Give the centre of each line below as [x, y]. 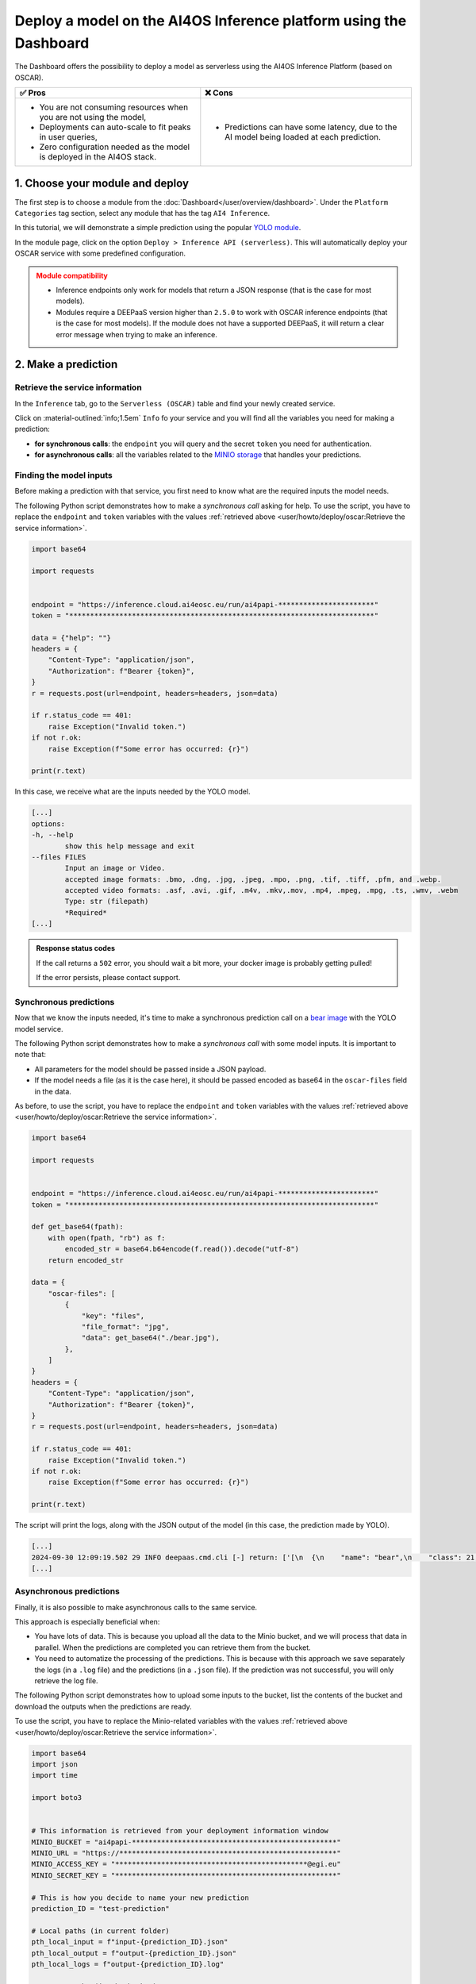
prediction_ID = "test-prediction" [100, 1909]
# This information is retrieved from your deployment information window [180, 1831]
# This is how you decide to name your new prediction [140, 1897]
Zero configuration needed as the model [115, 147]
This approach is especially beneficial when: [87, 1622]
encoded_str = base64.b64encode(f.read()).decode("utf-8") [182, 1249]
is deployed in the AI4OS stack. [98, 157]
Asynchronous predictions [67, 1591]
